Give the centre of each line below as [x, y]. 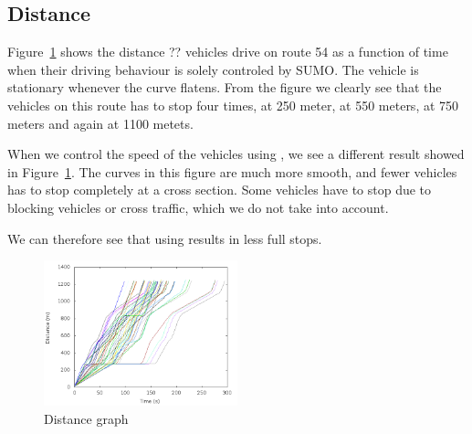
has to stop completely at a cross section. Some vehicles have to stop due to [220, 190]
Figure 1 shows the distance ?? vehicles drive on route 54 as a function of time [228, 52]
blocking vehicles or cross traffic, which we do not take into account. [198, 207]
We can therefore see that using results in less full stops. [165, 238]
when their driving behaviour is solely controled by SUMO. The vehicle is [213, 69]
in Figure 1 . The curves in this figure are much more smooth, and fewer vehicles [232, 171]
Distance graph [86, 418]
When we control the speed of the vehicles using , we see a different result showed [236, 154]
